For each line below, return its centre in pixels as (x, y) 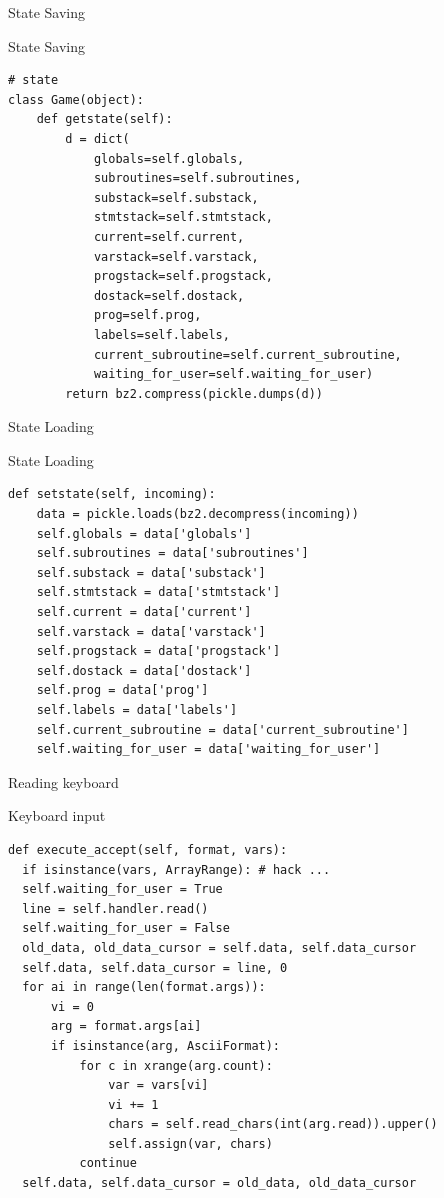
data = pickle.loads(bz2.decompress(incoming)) (197, 514)
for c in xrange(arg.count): (176, 1065)
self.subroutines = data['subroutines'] (172, 553)
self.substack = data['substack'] (151, 572)
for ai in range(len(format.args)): (144, 987)
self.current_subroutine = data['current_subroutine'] (222, 729)
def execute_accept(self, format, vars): (148, 849)
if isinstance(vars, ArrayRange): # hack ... (176, 869)
